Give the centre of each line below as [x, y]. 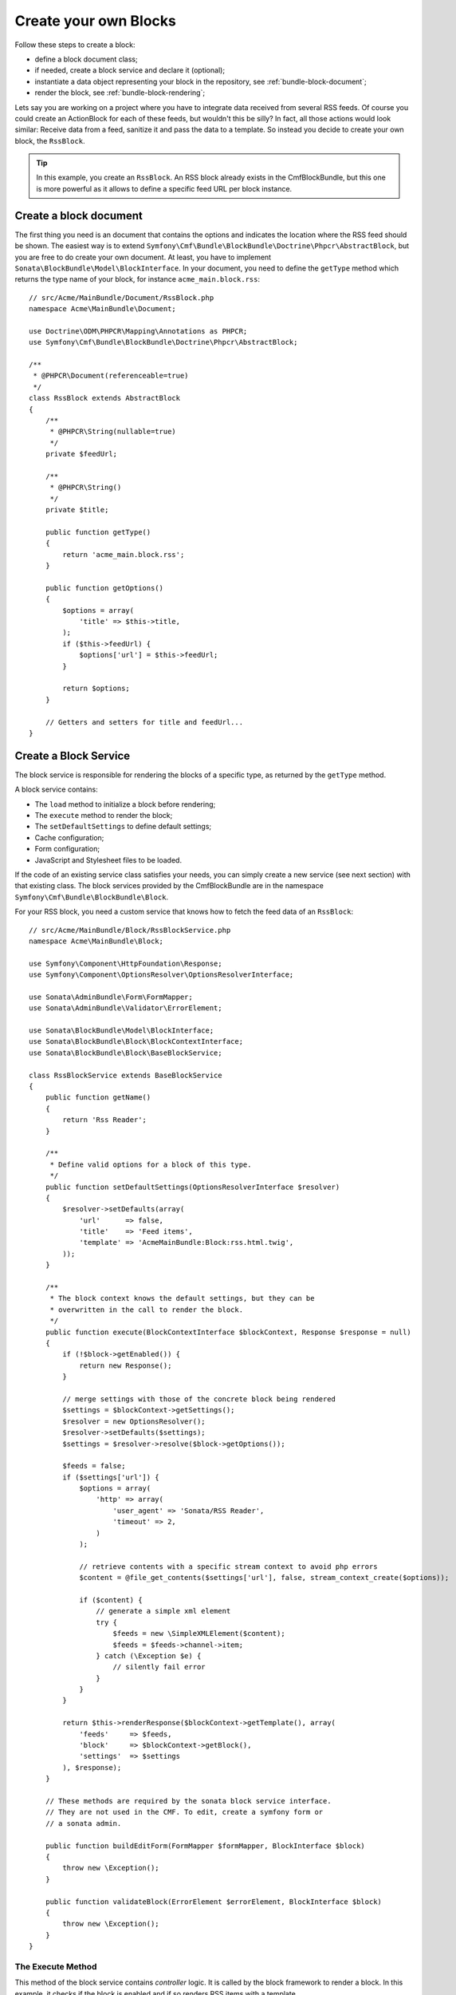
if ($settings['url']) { [111, 1477]
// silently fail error [159, 1667]
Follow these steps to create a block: [75, 45]
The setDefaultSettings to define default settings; [123, 827]
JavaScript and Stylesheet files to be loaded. [108, 860]
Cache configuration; [69, 837]
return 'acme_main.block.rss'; [124, 554]
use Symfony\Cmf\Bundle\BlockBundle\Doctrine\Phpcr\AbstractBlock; [163, 342]
